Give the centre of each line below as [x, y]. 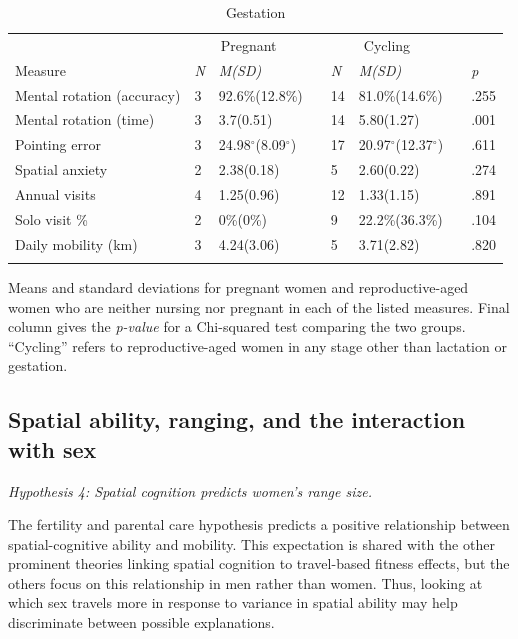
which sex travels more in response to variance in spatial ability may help [233, 602]
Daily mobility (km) [76, 243]
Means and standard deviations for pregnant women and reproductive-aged [238, 286]
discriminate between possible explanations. [141, 622]
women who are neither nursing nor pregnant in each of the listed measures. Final [259, 306]
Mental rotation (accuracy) [98, 94]
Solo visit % [51, 218]
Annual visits [55, 193]
